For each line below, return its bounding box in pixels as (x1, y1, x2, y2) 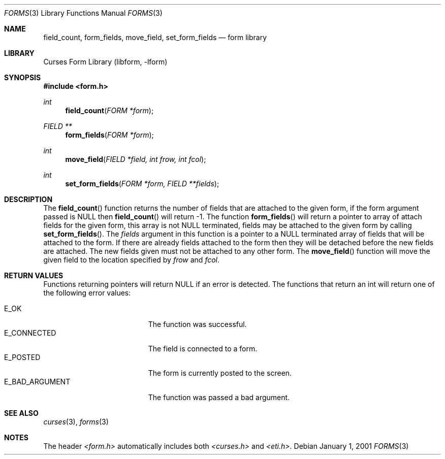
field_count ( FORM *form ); (65, 106, 154, 115)
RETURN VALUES (4, 271, 63, 280)
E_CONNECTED (4, 329, 56, 337)
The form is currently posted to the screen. (148, 369, 292, 377)
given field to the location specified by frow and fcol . (43, 255, 220, 264)
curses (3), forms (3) (43, 417, 109, 426)
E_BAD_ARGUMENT (4, 377, 71, 386)
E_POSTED (4, 353, 41, 362)
